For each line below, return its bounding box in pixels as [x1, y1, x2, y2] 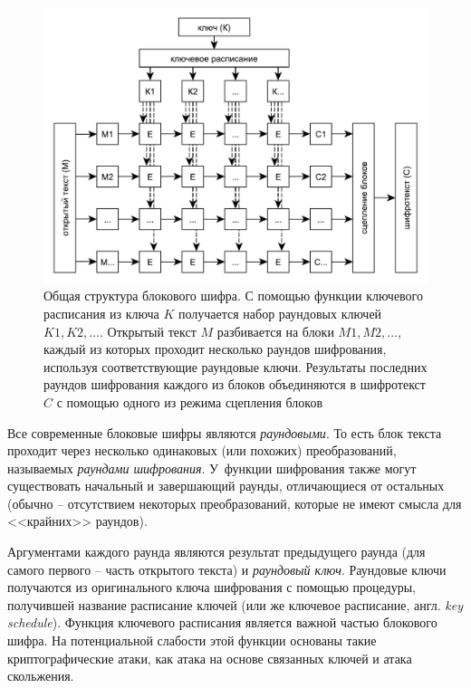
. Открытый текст [99, 321, 197, 340]
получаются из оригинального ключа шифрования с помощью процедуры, [7, 578, 416, 597]
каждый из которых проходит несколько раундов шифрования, [43, 339, 387, 358]
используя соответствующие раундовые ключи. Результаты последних [43, 357, 428, 376]
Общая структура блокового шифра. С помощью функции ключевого [43, 286, 424, 305]
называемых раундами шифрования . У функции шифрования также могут [7, 458, 417, 477]
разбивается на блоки [216, 321, 334, 340]
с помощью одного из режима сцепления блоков [56, 392, 323, 411]
